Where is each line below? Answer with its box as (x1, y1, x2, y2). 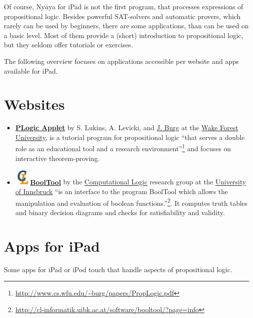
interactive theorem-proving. (15, 153, 100, 163)
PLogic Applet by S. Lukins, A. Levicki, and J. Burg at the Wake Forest (15, 122, 238, 133)
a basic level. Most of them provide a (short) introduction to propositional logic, (4, 30, 243, 40)
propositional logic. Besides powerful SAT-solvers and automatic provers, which (4, 11, 241, 21)
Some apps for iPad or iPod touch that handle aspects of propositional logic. (4, 264, 233, 274)
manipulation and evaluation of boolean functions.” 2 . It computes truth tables (15, 196, 248, 208)
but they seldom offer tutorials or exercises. (4, 40, 133, 50)
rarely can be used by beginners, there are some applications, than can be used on (4, 20, 249, 31)
